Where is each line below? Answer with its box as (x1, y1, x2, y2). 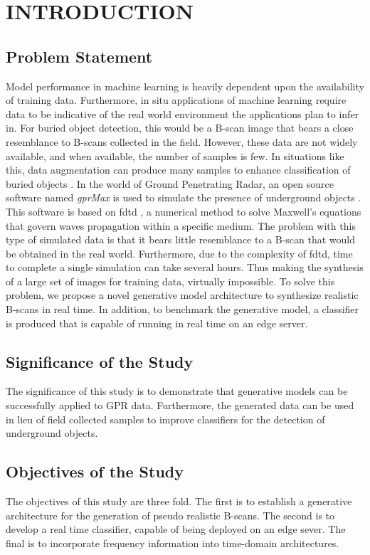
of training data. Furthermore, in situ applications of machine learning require (6, 92, 347, 107)
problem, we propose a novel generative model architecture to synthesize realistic (6, 287, 359, 302)
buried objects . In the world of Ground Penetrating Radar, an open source (6, 176, 334, 191)
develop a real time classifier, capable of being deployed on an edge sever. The (6, 522, 346, 536)
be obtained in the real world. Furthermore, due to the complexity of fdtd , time (6, 245, 353, 260)
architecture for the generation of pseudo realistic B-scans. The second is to (6, 507, 335, 522)
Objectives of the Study (6, 460, 184, 482)
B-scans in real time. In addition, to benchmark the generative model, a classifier (6, 302, 359, 317)
